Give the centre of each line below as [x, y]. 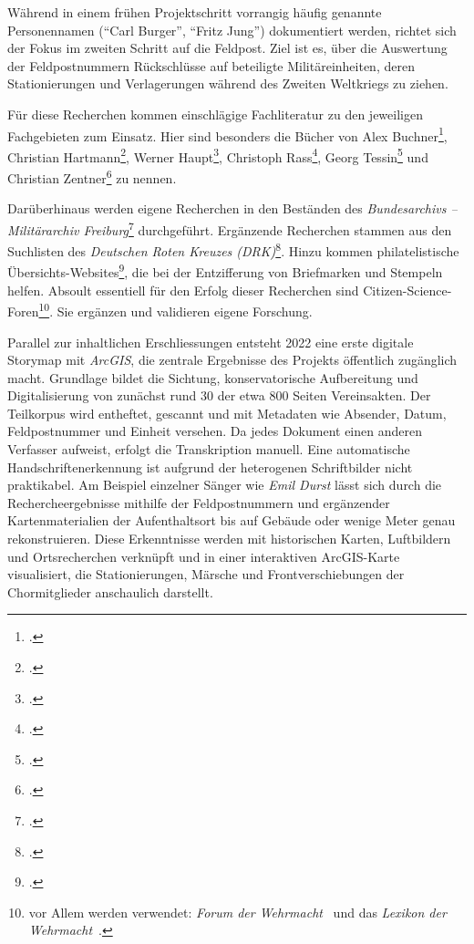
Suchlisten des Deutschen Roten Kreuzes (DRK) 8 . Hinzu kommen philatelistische [233, 249]
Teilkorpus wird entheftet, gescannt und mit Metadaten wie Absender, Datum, [227, 413]
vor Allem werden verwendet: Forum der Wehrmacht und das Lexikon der [237, 912]
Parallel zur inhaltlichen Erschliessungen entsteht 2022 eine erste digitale [211, 342]
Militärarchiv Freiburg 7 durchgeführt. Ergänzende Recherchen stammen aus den [230, 228]
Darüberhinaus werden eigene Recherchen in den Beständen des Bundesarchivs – [232, 208]
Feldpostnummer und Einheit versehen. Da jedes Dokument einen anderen [215, 431]
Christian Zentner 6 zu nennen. [92, 176]
